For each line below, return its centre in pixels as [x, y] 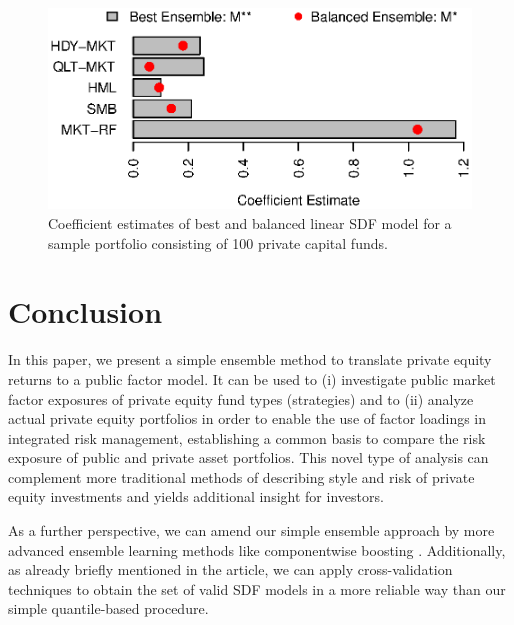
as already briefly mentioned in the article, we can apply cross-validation [230, 569]
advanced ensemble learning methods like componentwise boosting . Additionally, [257, 549]
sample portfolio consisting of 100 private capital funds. [218, 242]
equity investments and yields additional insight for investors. [196, 496]
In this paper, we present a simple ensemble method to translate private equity [250, 359]
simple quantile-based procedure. [108, 608]
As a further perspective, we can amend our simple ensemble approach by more [251, 530]
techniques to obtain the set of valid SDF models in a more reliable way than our [257, 588]
